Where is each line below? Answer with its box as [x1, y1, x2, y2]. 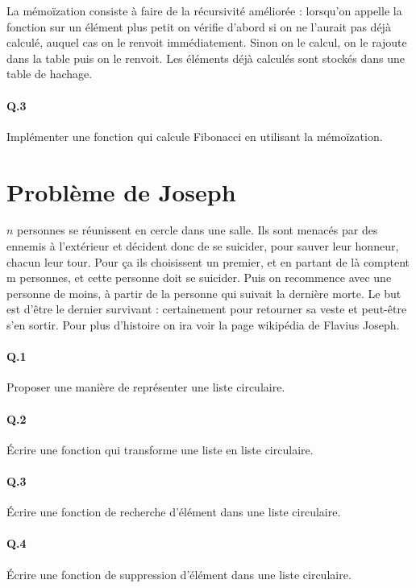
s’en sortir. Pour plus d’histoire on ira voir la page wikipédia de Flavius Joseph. [6, 317, 400, 333]
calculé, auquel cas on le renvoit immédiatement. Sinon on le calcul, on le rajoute [6, 34, 407, 51]
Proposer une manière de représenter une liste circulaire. [6, 379, 285, 395]
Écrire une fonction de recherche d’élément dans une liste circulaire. [6, 503, 341, 520]
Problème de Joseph [6, 175, 236, 208]
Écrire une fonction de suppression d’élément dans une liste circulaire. [6, 565, 352, 582]
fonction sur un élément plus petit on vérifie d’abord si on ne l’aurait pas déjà [6, 18, 391, 35]
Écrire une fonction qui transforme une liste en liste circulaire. [6, 441, 314, 458]
